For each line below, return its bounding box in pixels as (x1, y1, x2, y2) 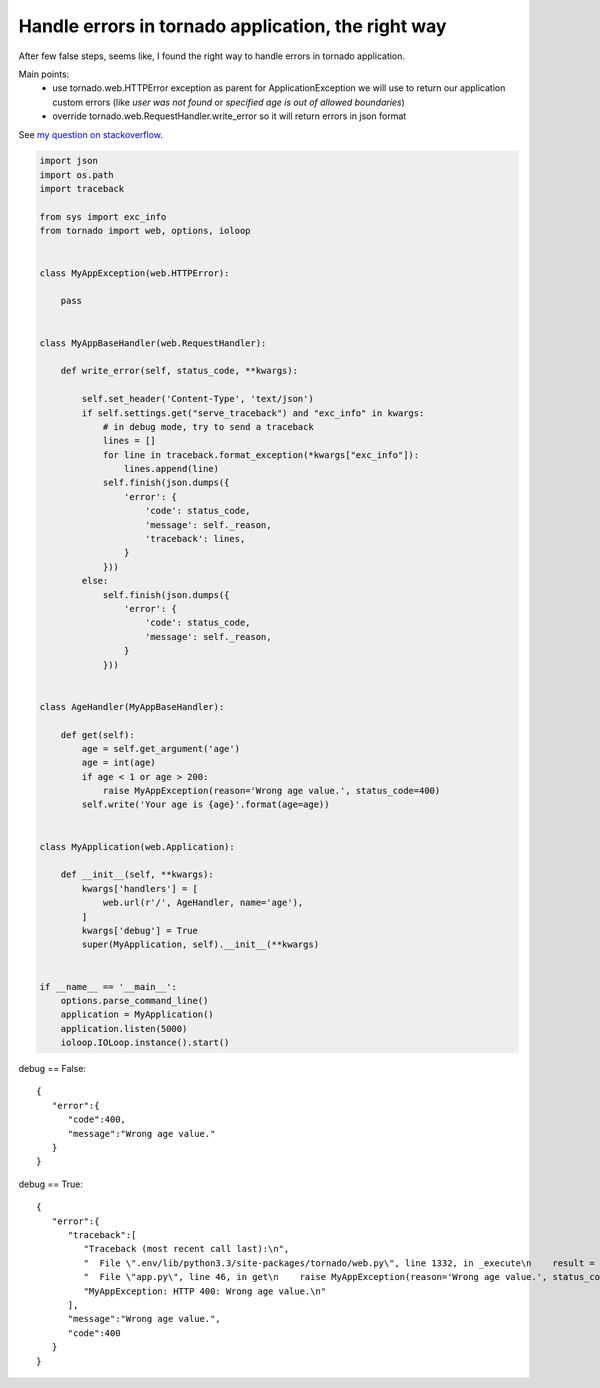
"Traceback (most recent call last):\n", (83, 1243, 290, 1255)
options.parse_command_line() (60, 995, 209, 1006)
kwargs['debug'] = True (81, 925, 199, 936)
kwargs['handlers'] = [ (81, 883, 199, 894)
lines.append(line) (123, 463, 220, 475)
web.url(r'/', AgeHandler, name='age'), (102, 897, 304, 909)
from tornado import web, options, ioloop (39, 225, 251, 237)
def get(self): (60, 729, 135, 740)
